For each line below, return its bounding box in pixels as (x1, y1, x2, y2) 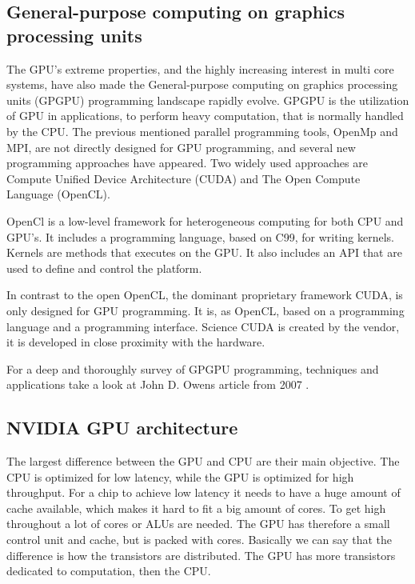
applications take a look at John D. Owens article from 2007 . (6, 376, 309, 393)
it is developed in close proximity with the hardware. (6, 334, 265, 350)
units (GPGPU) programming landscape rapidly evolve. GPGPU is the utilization (6, 91, 409, 108)
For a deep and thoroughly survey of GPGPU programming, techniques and (6, 360, 379, 377)
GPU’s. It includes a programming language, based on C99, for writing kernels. (6, 228, 394, 245)
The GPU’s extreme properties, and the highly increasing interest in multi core (6, 60, 394, 77)
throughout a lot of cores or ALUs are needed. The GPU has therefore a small (6, 515, 390, 532)
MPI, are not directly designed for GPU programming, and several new (6, 138, 356, 155)
